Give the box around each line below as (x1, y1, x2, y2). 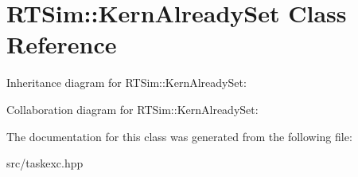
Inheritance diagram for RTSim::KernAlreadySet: (6, 74, 247, 91)
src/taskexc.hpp (6, 155, 84, 171)
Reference (6, 28, 117, 61)
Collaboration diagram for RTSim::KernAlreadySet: (6, 100, 259, 117)
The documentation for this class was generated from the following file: (6, 128, 352, 144)
